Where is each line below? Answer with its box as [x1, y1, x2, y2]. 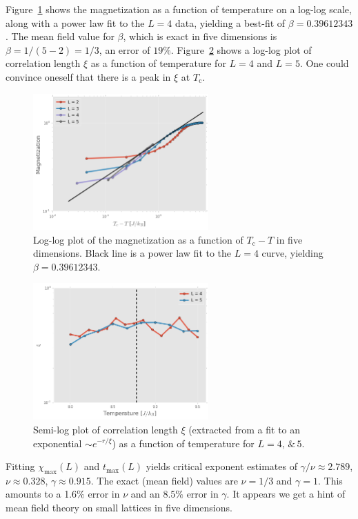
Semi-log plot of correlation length [33, 422, 178, 436]
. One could [299, 56, 349, 70]
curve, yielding [261, 246, 324, 260]
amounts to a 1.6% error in [6, 487, 120, 501]
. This [317, 473, 343, 487]
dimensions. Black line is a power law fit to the [33, 246, 232, 260]
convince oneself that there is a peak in [6, 69, 171, 84]
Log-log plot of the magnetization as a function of [33, 232, 243, 246]
